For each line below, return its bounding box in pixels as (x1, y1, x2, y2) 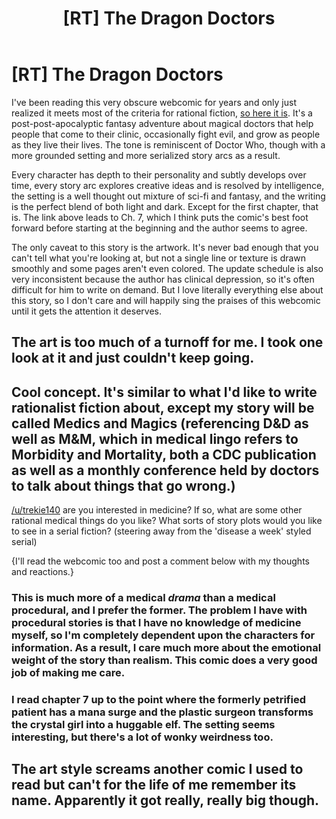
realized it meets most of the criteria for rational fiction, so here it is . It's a (11, 107, 313, 119)
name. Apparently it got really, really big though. (11, 792, 320, 809)
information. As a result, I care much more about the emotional (11, 641, 322, 655)
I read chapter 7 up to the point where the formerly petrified (11, 692, 307, 706)
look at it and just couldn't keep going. (11, 350, 255, 367)
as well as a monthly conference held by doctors (11, 462, 320, 479)
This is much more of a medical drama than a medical (11, 591, 276, 605)
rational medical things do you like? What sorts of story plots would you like (11, 515, 323, 527)
